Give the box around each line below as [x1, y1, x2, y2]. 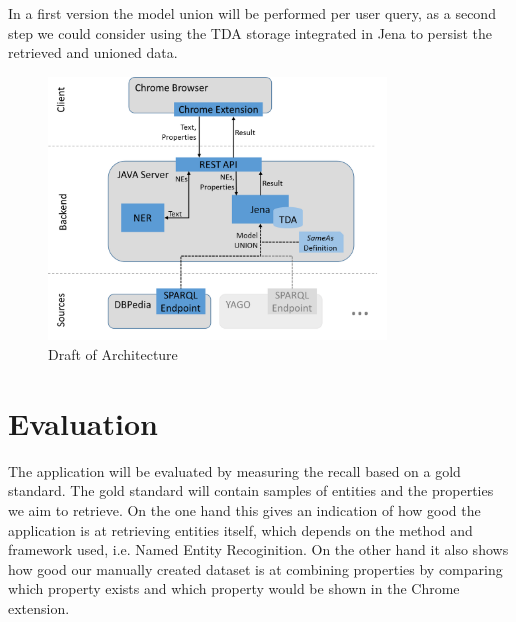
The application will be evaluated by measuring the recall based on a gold [8, 460, 461, 481]
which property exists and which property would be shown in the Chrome [8, 578, 460, 599]
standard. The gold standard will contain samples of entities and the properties [8, 480, 494, 501]
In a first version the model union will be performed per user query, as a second [8, 3, 496, 23]
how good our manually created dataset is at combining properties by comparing [8, 558, 503, 579]
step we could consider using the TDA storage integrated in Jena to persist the [8, 22, 492, 43]
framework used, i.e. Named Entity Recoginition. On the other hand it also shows [8, 539, 509, 560]
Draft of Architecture [48, 344, 178, 365]
